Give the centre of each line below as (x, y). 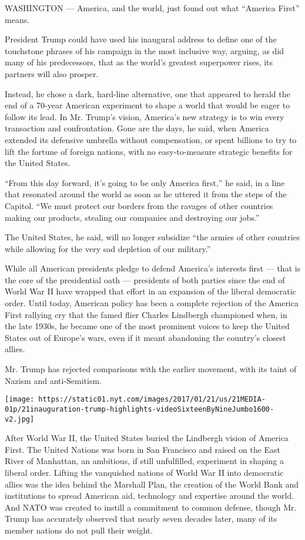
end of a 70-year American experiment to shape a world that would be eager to (148, 105)
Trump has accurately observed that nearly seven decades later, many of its (141, 519)
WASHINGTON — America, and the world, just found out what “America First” (152, 8)
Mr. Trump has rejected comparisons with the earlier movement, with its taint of (151, 369)
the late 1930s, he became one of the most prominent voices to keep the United (147, 326)
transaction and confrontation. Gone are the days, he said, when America (137, 128)
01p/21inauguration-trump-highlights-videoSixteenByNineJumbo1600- (140, 409)
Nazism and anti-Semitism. (53, 380)
